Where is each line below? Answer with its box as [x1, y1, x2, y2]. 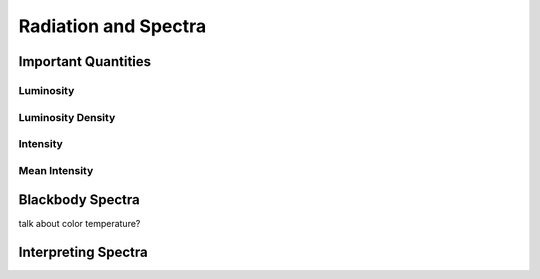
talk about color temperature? [18, 218, 141, 230]
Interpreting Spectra [18, 244, 149, 261]
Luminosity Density [18, 110, 116, 124]
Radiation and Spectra [18, 15, 207, 37]
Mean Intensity [18, 163, 94, 177]
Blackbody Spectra [18, 191, 140, 209]
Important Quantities [18, 53, 152, 70]
